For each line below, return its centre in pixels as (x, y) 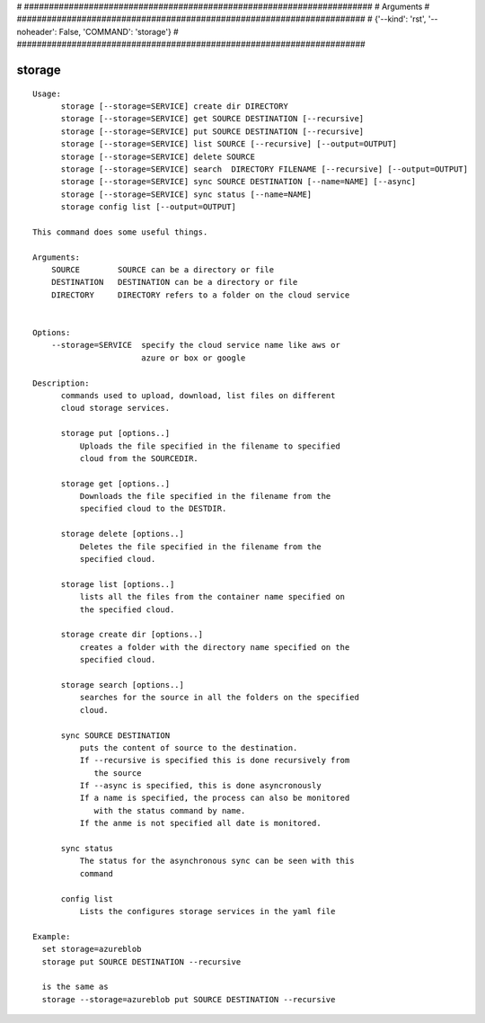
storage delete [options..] (122, 534)
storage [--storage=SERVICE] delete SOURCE (158, 156)
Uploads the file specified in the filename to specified (210, 446)
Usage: (47, 93)
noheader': (37, 31)
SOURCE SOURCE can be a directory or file (162, 270)
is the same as (75, 987)
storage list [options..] (118, 584)
